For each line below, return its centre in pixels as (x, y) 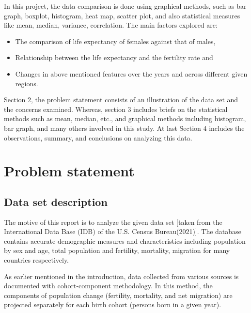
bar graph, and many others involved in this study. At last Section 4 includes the (124, 128)
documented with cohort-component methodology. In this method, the (108, 286)
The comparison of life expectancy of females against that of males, (115, 41)
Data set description (56, 201)
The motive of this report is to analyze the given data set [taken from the (113, 222)
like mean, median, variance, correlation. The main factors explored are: (111, 25)
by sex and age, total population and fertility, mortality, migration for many (117, 250)
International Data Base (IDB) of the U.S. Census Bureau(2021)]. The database (123, 231)
